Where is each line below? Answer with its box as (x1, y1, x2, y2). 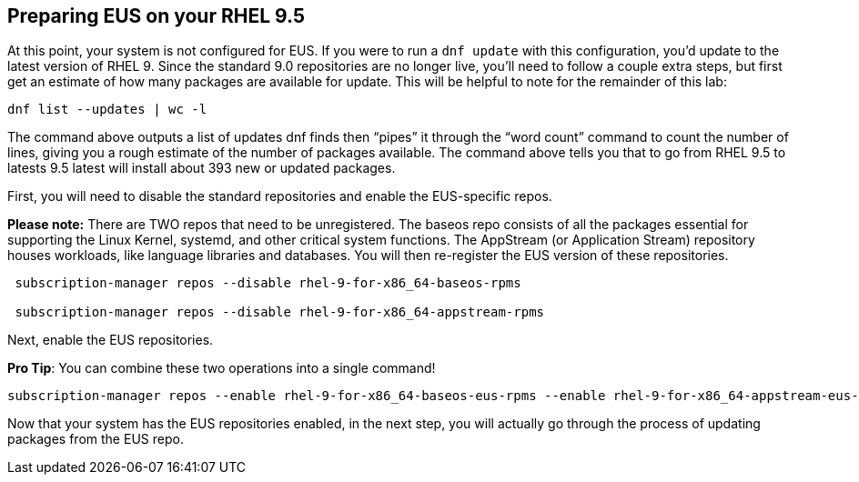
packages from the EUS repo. (7, 431, 184, 447)
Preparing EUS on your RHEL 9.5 (7, 5, 306, 27)
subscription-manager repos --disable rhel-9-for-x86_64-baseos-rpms (15, 276, 521, 291)
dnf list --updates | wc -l (7, 102, 207, 117)
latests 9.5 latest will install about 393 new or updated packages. (7, 160, 396, 176)
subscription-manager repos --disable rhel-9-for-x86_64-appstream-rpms (15, 305, 545, 320)
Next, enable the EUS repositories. (7, 332, 214, 348)
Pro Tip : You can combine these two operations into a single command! (7, 360, 436, 377)
